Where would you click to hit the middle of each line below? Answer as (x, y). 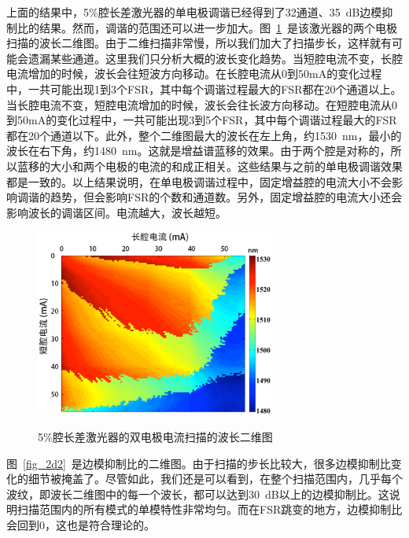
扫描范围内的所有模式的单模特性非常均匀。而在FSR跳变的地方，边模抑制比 (210, 509)
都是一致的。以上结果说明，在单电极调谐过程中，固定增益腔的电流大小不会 (199, 181)
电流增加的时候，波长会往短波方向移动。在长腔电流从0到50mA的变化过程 (194, 74)
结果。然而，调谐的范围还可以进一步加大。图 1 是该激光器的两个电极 (218, 27)
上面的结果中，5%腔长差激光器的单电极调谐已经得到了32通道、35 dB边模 (194, 12)
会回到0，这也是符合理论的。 (81, 524)
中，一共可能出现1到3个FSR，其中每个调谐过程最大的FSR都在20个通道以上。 (204, 88)
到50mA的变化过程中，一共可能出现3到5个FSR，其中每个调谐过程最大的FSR (202, 120)
